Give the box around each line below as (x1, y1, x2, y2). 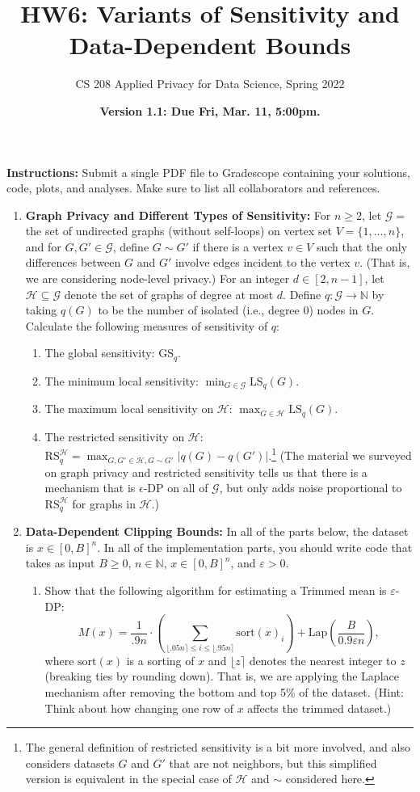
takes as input (25, 554, 95, 571)
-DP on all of (143, 479, 208, 496)
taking (25, 301, 57, 318)
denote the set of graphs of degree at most (64, 285, 274, 302)
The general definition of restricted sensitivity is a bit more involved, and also (25, 739, 410, 756)
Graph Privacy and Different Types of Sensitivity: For (25, 206, 331, 223)
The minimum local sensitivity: (44, 372, 199, 389)
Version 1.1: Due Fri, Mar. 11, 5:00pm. (99, 102, 321, 119)
